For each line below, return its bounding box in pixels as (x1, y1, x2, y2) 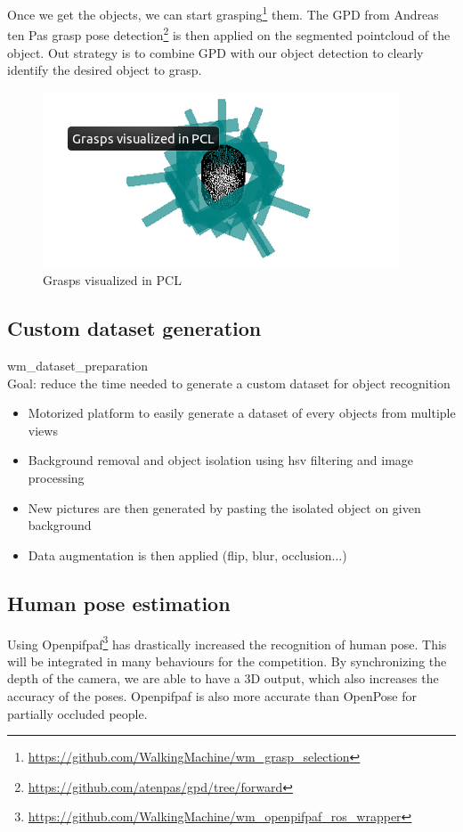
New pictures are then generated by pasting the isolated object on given (28, 498, 421, 517)
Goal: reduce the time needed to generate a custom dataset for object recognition (7, 373, 451, 392)
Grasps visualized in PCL (43, 271, 182, 290)
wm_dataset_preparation (7, 356, 149, 375)
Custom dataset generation (7, 314, 262, 342)
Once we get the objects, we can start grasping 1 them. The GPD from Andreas (7, 3, 439, 23)
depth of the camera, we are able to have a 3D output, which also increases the (7, 669, 439, 688)
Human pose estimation (7, 589, 231, 616)
